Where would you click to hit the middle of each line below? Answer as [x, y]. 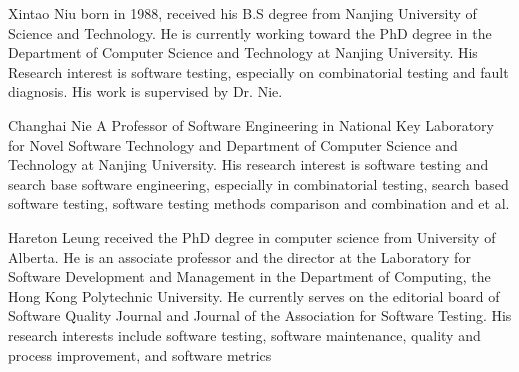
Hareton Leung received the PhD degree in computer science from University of [252, 236]
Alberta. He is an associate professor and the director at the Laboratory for [239, 256]
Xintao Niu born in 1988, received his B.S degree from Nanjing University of [242, 13]
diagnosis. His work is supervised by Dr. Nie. [145, 91]
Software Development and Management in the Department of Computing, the [249, 276]
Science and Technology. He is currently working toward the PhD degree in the [250, 32]
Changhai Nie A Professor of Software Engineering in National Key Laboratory [251, 124]
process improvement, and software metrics [140, 354]
